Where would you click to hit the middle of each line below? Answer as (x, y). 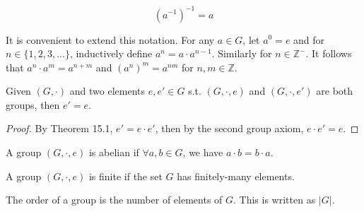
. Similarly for (242, 53)
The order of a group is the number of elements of (114, 200)
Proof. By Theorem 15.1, (59, 128)
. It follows (329, 53)
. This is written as (275, 200)
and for (309, 39)
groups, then (33, 104)
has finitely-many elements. (236, 176)
